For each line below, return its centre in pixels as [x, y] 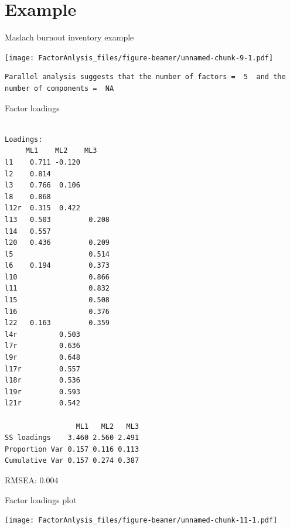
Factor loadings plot [41, 499]
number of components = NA [59, 88]
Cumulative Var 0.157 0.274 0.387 [72, 461]
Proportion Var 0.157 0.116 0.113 [72, 449]
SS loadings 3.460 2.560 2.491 [72, 438]
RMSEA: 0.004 [32, 479]
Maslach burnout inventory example [69, 37]
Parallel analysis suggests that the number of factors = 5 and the [145, 77]
